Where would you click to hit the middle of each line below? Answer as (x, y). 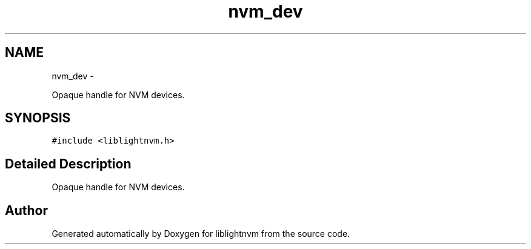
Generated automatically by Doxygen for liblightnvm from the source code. (201, 234)
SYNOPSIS (38, 118)
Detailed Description (68, 164)
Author (26, 210)
